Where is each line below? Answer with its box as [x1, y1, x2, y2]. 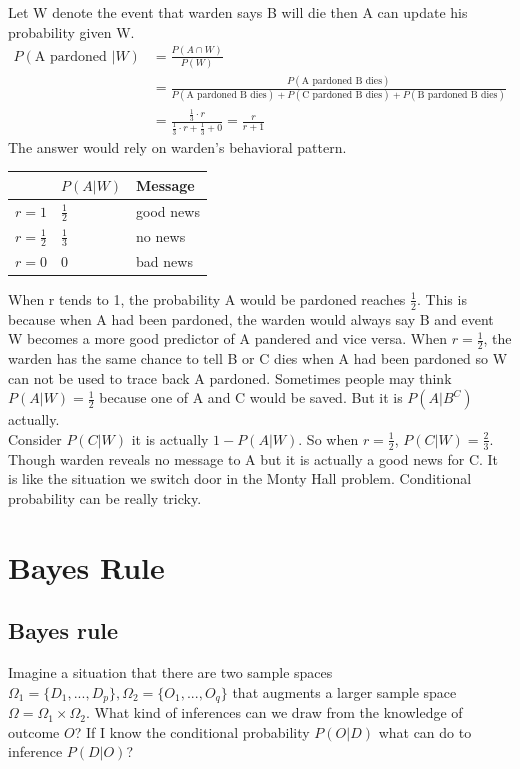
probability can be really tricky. [8, 487, 202, 508]
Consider [8, 428, 62, 449]
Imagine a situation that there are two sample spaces [8, 662, 333, 683]
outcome [8, 721, 60, 742]
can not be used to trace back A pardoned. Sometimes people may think [8, 367, 452, 388]
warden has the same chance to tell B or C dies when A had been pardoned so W [8, 348, 508, 369]
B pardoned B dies [417, 90, 498, 101]
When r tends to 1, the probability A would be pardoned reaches [8, 288, 406, 309]
